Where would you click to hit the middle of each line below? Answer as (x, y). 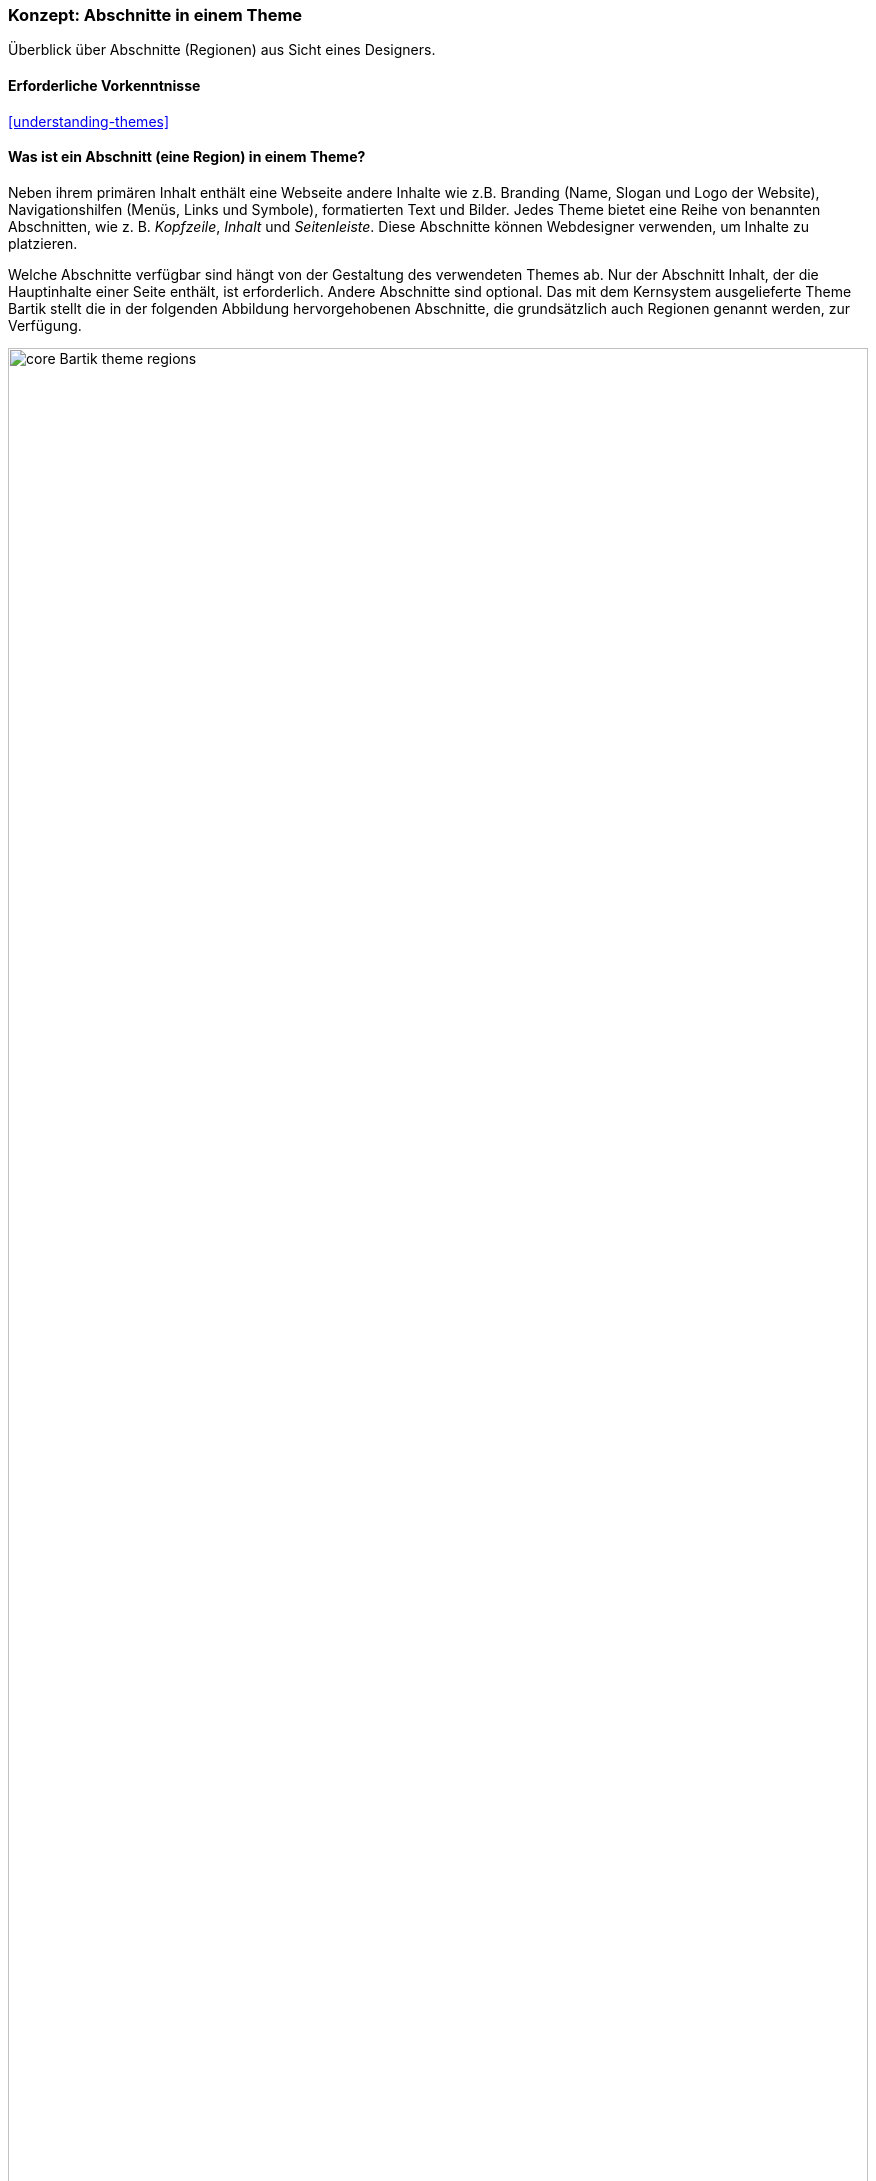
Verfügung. (45, 325)
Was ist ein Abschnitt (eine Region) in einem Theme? (187, 157)
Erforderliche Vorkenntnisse (104, 85)
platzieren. (43, 243)
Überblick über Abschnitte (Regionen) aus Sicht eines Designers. (222, 50)
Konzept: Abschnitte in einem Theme (155, 15)
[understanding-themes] (89, 121)
